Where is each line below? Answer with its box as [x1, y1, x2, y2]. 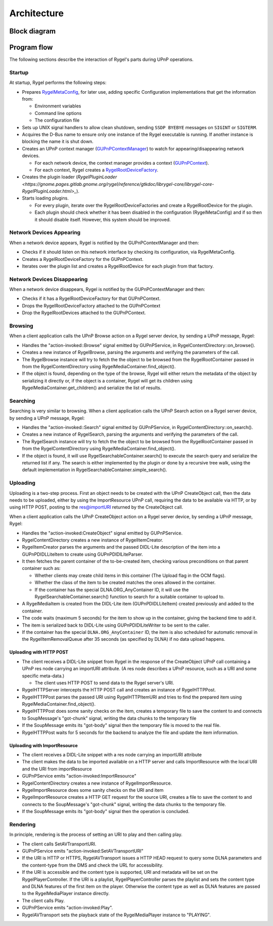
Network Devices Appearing [9, 229, 81, 236]
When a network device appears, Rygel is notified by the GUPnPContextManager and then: [9, 240, 199, 246]
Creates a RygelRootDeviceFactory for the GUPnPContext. [22, 256, 144, 262]
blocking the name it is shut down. [22, 138, 94, 144]
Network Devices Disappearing [9, 276, 88, 283]
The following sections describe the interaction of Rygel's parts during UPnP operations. [9, 56, 194, 63]
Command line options [34, 110, 82, 116]
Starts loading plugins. [22, 195, 69, 201]
